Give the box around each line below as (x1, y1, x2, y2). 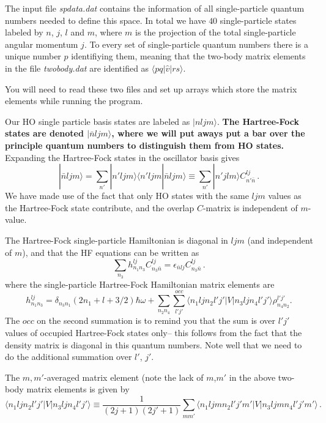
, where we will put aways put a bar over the (111, 127, 305, 140)
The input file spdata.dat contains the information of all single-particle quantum (5, 2, 305, 14)
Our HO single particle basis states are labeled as (5, 114, 190, 127)
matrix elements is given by (26, 383, 130, 395)
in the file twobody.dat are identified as (5, 61, 149, 74)
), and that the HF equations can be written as (22, 245, 199, 258)
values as (268, 189, 302, 202)
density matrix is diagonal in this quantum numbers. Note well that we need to (5, 338, 302, 351)
